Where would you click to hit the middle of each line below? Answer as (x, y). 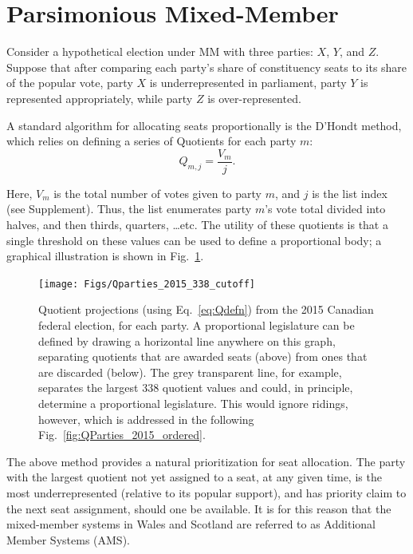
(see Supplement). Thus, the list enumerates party (129, 209)
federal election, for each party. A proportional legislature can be (197, 324)
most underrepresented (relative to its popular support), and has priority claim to (206, 492)
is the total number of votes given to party (157, 193)
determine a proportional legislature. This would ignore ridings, (193, 403)
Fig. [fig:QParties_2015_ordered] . (122, 435)
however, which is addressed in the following (146, 419)
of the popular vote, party (70, 83)
